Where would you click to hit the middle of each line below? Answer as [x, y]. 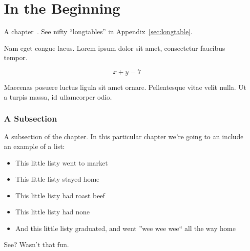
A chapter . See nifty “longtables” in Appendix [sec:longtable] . [98, 31]
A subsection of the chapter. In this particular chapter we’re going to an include [124, 136]
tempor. [16, 57]
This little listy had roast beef [60, 195]
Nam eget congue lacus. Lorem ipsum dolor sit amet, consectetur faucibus [115, 48]
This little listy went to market [62, 162]
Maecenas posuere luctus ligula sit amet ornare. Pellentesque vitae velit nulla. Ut [125, 87]
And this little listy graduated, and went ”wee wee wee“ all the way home [125, 228]
